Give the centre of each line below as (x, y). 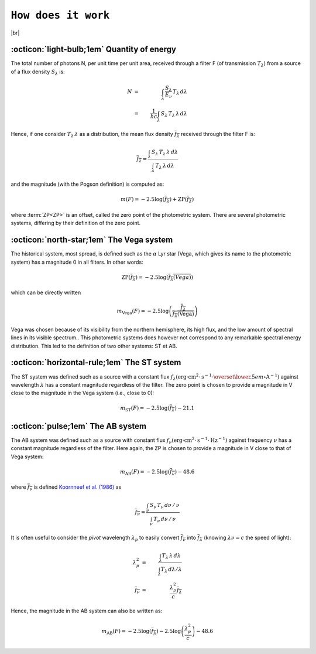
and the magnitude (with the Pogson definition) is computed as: (87, 184)
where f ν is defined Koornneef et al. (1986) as (66, 488)
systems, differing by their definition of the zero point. (76, 223)
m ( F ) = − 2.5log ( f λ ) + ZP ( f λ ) (157, 200)
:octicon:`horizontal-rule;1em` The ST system (96, 362)
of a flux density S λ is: (38, 72)
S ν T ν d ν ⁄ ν (164, 506)
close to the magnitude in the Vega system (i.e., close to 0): (83, 393)
